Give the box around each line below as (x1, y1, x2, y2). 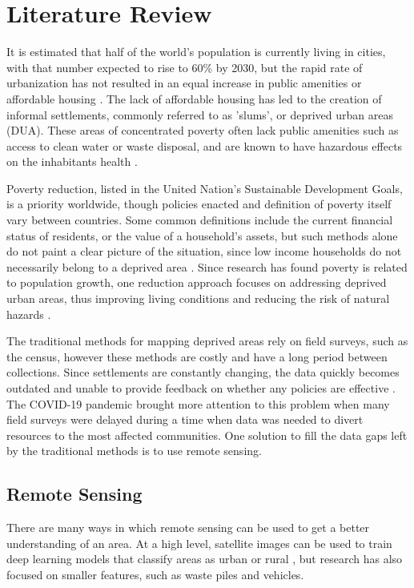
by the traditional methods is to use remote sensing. (6, 442, 262, 459)
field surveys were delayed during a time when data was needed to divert (6, 411, 364, 428)
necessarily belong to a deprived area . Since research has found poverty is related (6, 258, 408, 275)
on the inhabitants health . (6, 153, 138, 170)
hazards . (6, 305, 51, 322)
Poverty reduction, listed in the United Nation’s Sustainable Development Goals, (6, 179, 403, 196)
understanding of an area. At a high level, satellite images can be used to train (6, 534, 392, 551)
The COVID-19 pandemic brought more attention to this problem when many (6, 395, 390, 412)
